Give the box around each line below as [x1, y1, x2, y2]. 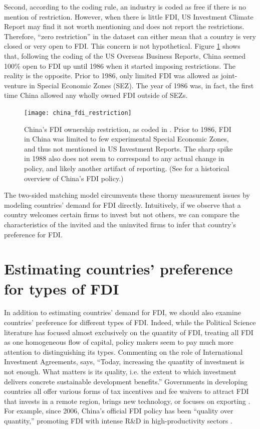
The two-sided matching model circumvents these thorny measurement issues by [4, 190, 250, 200]
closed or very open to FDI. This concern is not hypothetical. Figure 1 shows [4, 41, 240, 51]
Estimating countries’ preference [4, 258, 233, 279]
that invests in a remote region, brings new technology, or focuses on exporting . [4, 395, 250, 406]
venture [4, 80, 27, 90]
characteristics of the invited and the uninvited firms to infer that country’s [4, 219, 236, 229]
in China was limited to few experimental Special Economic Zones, [24, 133, 229, 144]
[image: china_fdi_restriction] [24, 109, 132, 116]
